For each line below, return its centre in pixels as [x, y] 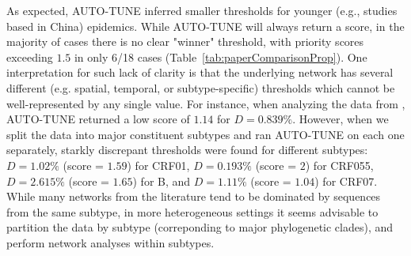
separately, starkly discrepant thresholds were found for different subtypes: [187, 150]
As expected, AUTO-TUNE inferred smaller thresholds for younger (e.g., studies [202, 10]
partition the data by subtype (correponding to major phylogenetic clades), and [200, 227]
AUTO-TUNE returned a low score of [98, 119]
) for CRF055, [339, 165]
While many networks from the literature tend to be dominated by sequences [194, 196]
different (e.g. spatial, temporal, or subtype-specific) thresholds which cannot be [201, 87]
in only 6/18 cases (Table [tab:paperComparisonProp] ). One [221, 56]
